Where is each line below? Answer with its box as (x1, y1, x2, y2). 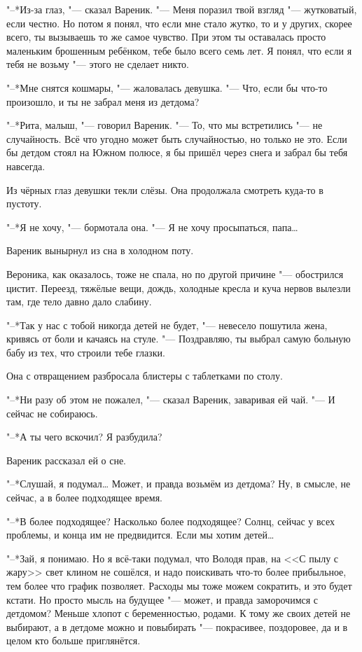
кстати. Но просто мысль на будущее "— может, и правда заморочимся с (6, 592, 319, 606)
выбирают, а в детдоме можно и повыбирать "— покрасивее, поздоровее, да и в (6, 619, 348, 634)
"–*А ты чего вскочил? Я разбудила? (6, 429, 162, 444)
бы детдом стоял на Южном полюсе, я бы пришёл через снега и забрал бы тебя (6, 145, 348, 160)
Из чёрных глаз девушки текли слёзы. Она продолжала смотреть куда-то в (6, 182, 323, 197)
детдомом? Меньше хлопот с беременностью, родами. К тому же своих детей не (6, 606, 351, 620)
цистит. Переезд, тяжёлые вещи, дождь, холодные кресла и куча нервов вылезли (6, 280, 351, 295)
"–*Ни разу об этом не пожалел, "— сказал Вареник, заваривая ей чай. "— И (6, 392, 335, 407)
